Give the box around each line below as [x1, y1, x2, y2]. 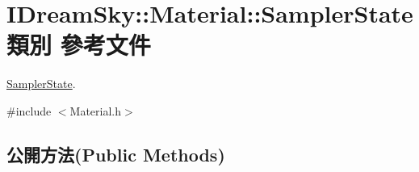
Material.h [69, 102, 122, 119]
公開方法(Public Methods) [6, 141, 225, 166]
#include [6, 102, 52, 119]
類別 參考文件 [6, 28, 151, 61]
